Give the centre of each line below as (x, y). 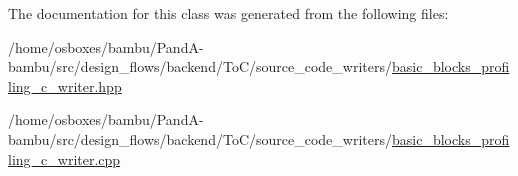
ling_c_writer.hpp (65, 85)
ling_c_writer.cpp (64, 158)
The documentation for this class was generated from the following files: (228, 13)
